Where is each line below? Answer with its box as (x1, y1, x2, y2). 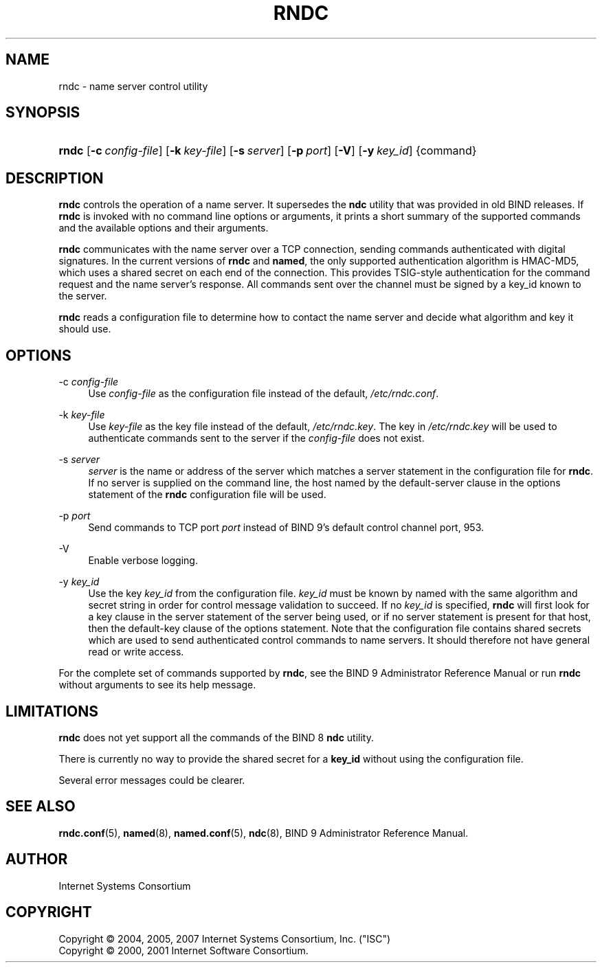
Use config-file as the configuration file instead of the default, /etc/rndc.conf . (88, 387, 439, 400)
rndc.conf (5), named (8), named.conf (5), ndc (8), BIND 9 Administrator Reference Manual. (58, 826, 469, 839)
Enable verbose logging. (88, 554, 198, 567)
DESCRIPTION (5, 169, 104, 187)
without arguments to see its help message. (58, 679, 256, 691)
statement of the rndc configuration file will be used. (88, 488, 326, 501)
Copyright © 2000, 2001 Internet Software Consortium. (58, 944, 309, 956)
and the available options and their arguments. (58, 222, 269, 234)
